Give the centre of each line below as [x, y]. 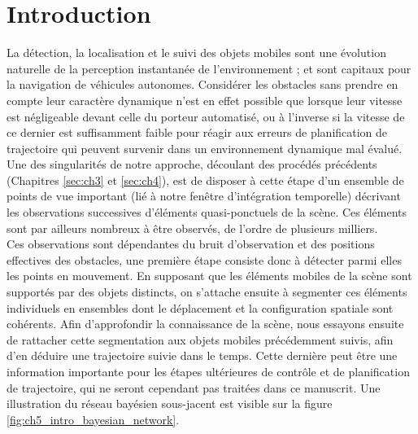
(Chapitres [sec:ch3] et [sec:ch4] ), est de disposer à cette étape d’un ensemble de [205, 180]
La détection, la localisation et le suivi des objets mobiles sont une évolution [196, 53]
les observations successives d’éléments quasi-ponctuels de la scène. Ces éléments [207, 212]
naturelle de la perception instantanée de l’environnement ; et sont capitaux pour [209, 68]
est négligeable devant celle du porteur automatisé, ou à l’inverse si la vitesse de [206, 116]
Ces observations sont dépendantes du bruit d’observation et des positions [191, 244]
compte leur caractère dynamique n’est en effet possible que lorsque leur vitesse [205, 100]
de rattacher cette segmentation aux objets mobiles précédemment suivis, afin [200, 339]
